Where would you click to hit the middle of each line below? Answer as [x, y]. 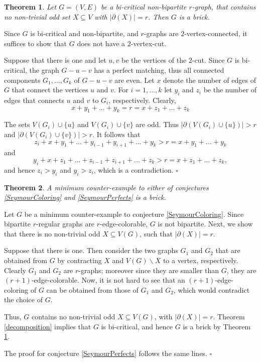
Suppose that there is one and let [55, 60]
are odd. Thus [157, 124]
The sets [17, 124]
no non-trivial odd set [37, 16]
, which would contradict [212, 289]
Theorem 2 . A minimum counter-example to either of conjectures [106, 187]
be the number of [230, 90]
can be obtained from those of [92, 289]
